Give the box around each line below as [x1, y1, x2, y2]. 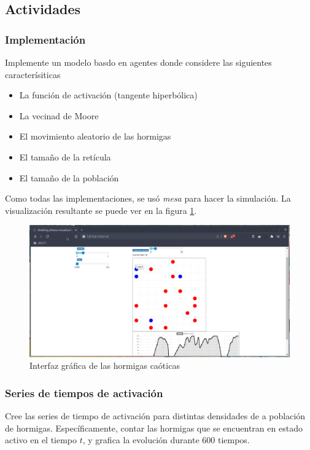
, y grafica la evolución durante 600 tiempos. [82, 433, 250, 446]
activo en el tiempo [5, 433, 77, 446]
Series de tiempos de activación [5, 385, 163, 400]
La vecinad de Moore [19, 109, 99, 122]
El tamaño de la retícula [19, 150, 111, 163]
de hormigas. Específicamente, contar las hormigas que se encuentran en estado [5, 421, 303, 434]
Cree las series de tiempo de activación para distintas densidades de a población [5, 409, 306, 422]
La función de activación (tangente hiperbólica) [19, 89, 198, 101]
